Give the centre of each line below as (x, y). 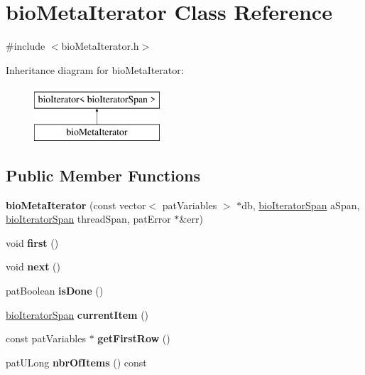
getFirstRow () (134, 338)
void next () (33, 266)
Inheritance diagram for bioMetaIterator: (95, 69)
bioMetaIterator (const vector (76, 205)
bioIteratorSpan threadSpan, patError (88, 219)
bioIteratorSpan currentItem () (77, 314)
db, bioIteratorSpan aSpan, (301, 205)
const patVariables (46, 338)
